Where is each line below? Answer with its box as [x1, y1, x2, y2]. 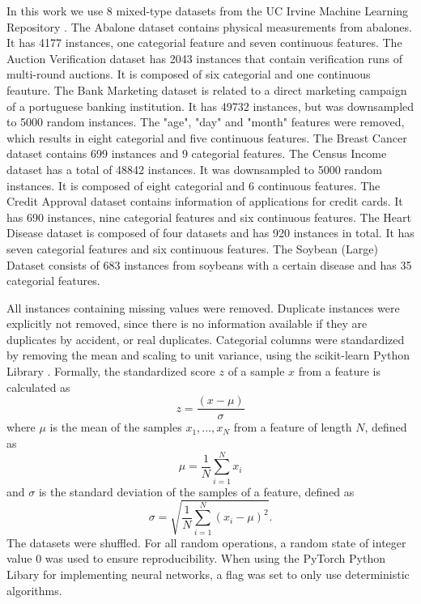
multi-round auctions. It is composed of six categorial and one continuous [6, 66, 371, 83]
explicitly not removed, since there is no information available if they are [6, 315, 368, 332]
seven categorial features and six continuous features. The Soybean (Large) [6, 240, 378, 257]
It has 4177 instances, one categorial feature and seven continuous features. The [6, 34, 402, 51]
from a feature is [298, 363, 381, 380]
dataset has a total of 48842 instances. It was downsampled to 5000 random [6, 160, 383, 177]
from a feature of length [233, 419, 352, 436]
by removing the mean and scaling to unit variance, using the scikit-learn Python [6, 347, 410, 364]
